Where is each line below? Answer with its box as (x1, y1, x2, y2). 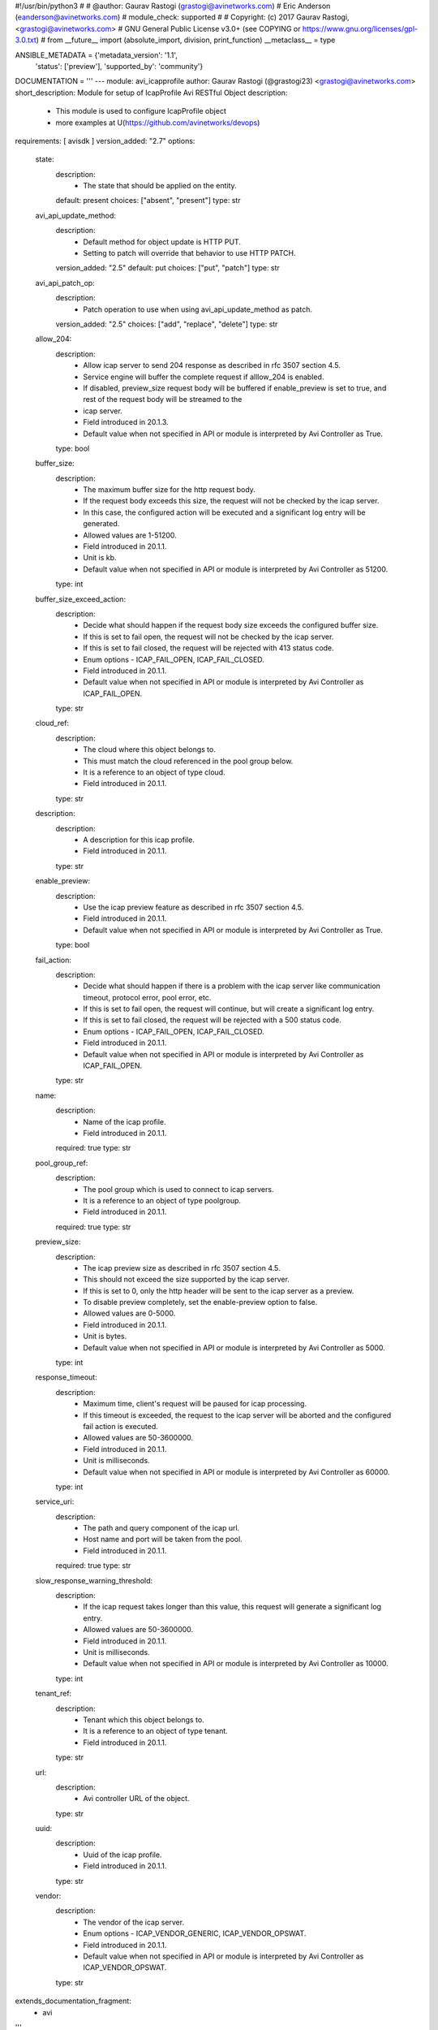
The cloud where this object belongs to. (83, 745, 217, 754)
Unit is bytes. (83, 1332, 127, 1341)
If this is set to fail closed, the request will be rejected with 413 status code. (83, 643, 334, 653)
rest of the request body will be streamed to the (83, 395, 243, 404)
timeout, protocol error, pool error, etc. (83, 992, 212, 1002)
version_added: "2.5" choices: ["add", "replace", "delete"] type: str (55, 319, 278, 329)
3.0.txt (15, 35, 36, 45)
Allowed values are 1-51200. (83, 530, 178, 540)
